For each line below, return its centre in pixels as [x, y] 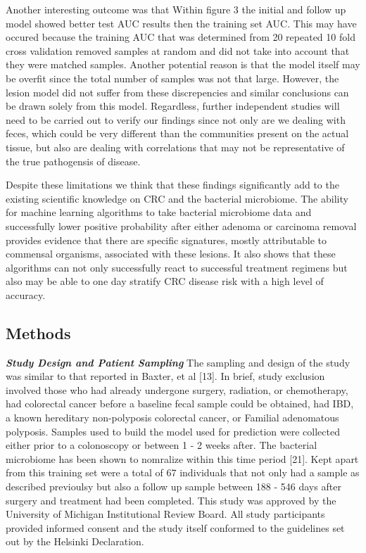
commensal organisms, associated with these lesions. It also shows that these [171, 254]
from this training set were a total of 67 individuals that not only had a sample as [183, 472]
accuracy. [26, 294]
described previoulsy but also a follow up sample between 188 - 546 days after [173, 487]
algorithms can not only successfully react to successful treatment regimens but [177, 267]
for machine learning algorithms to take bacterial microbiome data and [159, 212]
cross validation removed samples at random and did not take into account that [178, 50]
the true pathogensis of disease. [73, 161]
